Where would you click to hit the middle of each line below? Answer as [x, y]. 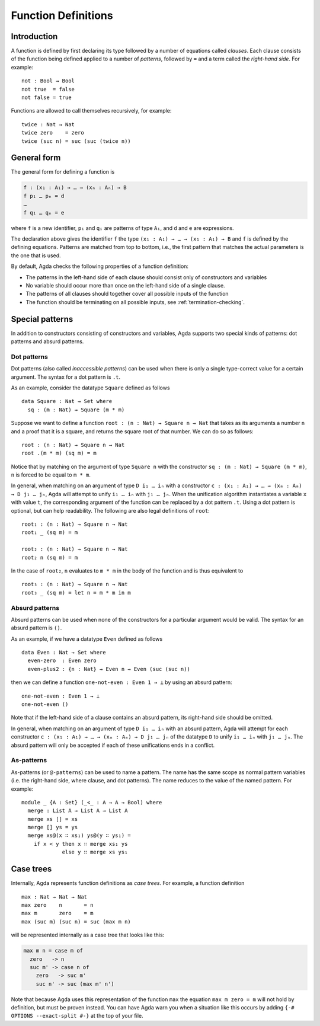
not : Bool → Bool [48, 81]
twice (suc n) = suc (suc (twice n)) [76, 141]
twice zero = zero [53, 133]
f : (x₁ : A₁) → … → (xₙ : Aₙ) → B [75, 188]
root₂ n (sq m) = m [50, 557]
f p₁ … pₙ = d [44, 196]
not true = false [48, 89]
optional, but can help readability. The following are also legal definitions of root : [110, 510]
